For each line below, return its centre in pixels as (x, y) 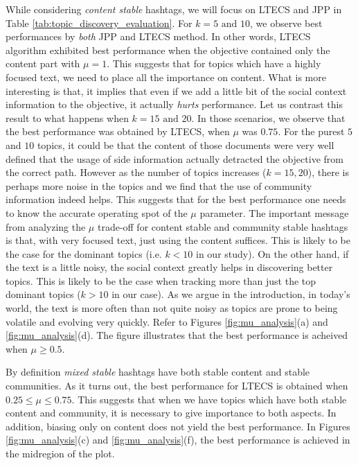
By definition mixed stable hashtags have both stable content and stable (158, 372)
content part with (43, 63)
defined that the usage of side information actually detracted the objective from (174, 158)
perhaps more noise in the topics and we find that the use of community (159, 185)
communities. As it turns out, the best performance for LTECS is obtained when (177, 386)
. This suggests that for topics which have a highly (214, 63)
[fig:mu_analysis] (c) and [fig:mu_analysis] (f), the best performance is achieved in (178, 440)
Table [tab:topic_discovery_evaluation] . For (99, 23)
